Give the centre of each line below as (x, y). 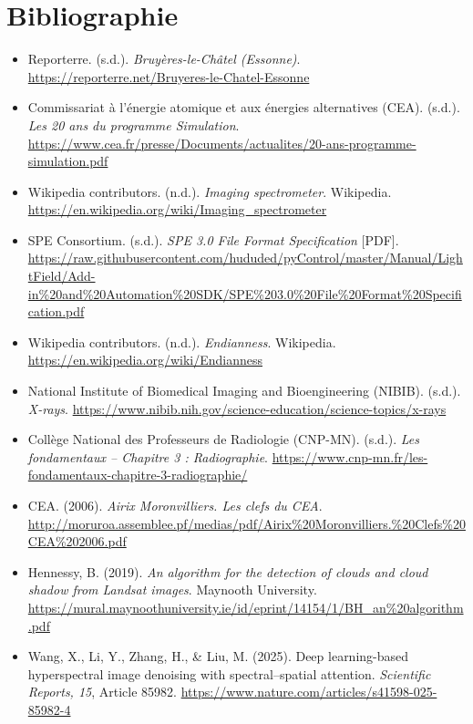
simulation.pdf (68, 161)
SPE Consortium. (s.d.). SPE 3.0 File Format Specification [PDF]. (213, 239)
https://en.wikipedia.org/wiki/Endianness (145, 360)
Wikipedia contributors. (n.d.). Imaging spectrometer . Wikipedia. (210, 191)
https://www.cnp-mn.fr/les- (350, 456)
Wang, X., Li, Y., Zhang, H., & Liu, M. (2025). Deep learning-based (218, 656)
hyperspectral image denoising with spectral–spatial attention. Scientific (229, 673)
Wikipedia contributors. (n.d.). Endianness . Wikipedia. (182, 341)
